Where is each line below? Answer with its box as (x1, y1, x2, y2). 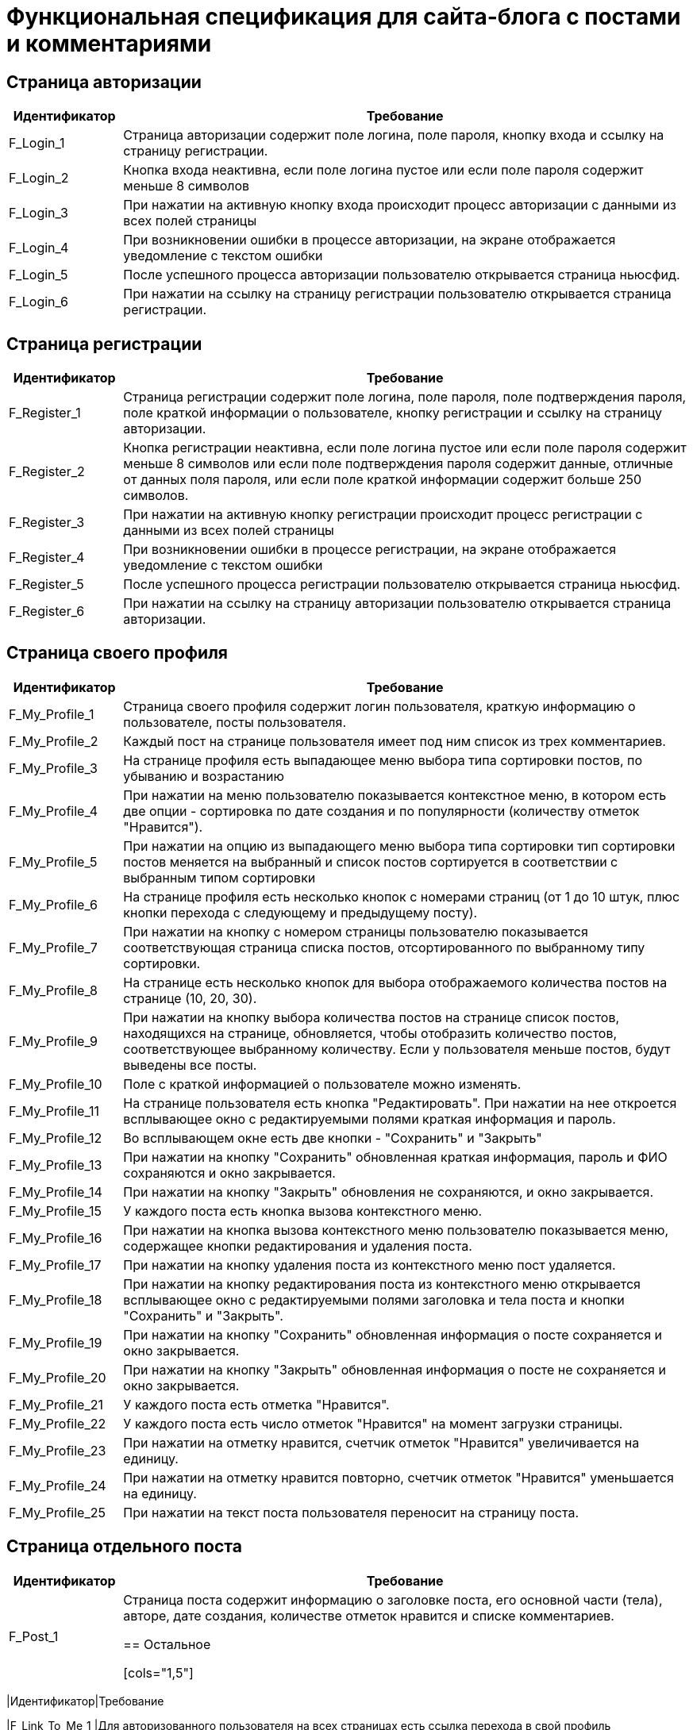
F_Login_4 (9, 240, 69, 256)
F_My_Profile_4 (9, 802, 98, 819)
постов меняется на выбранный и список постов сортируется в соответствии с (123, 853, 618, 870)
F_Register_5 (9, 576, 84, 593)
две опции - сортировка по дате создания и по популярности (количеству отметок (123, 802, 640, 819)
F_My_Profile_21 (9, 1396, 103, 1413)
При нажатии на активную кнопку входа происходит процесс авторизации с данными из (123, 197, 676, 213)
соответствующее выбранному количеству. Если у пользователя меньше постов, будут (123, 1040, 671, 1057)
